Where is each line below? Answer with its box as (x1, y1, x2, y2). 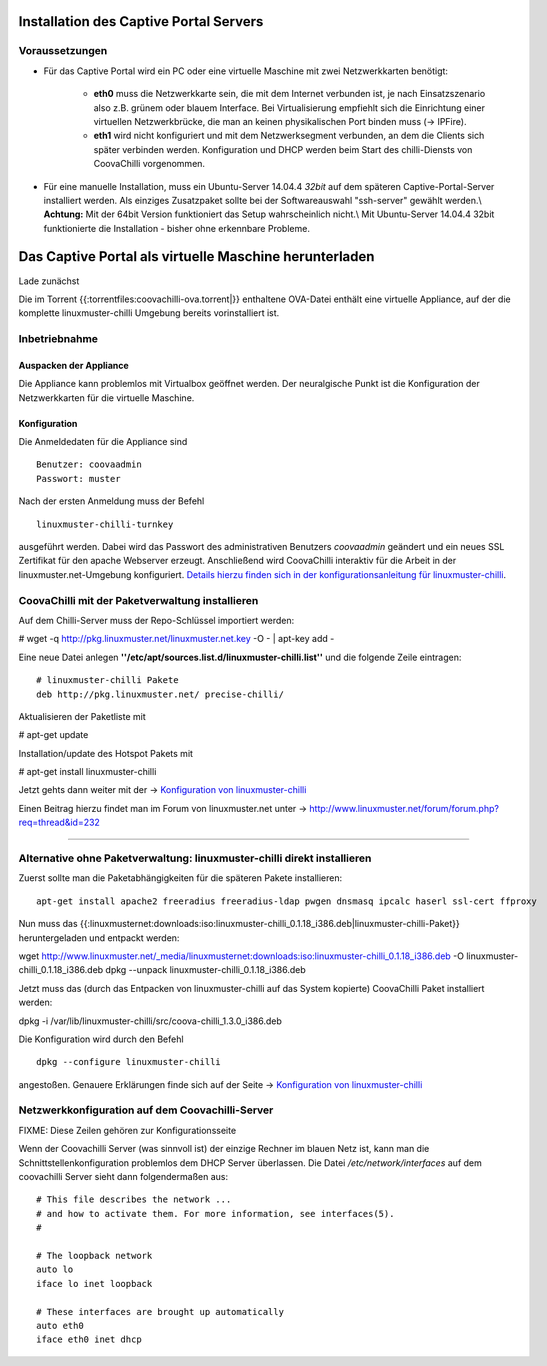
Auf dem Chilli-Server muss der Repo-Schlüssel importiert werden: (18, 614, 295, 626)
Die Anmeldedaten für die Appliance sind (18, 436, 188, 448)
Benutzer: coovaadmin (36, 459, 142, 470)
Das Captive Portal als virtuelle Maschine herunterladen (18, 248, 375, 265)
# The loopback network (36, 1250, 153, 1261)
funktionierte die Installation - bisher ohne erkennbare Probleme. (43, 222, 310, 234)
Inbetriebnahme (18, 332, 99, 346)
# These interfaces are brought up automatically (36, 1306, 285, 1317)
